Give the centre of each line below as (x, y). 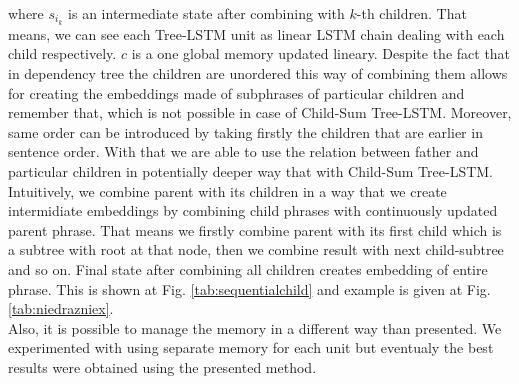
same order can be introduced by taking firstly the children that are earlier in (245, 131)
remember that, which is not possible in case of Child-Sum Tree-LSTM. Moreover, (260, 112)
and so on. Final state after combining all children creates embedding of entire (248, 268)
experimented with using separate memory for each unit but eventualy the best (251, 347)
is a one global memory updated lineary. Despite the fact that (321, 53)
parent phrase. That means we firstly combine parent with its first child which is (255, 229)
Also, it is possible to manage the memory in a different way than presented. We (255, 327)
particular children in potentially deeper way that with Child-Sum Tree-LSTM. (251, 171)
